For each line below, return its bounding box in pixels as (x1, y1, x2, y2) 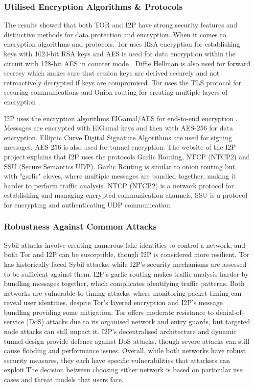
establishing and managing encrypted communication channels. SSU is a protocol (4, 190, 248, 200)
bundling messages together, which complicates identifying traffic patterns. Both (4, 278, 245, 288)
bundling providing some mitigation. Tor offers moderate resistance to (4, 307, 214, 317)
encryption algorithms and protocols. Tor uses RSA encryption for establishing (4, 39, 240, 49)
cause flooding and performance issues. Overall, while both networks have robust (4, 345, 246, 356)
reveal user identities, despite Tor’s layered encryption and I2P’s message (4, 297, 223, 308)
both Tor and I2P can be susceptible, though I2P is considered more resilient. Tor (4, 249, 250, 259)
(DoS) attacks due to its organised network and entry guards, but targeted (26, 316, 250, 327)
